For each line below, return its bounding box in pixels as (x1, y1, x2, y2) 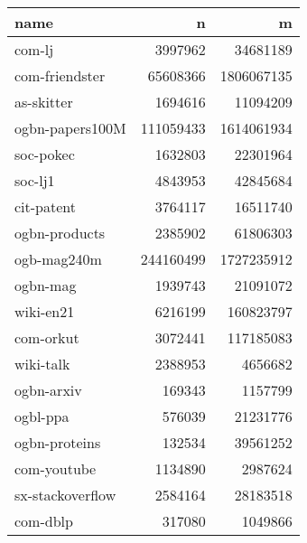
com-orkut (14, 327, 79, 348)
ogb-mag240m (14, 248, 102, 269)
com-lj (14, 39, 54, 60)
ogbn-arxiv (14, 379, 82, 400)
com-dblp (14, 510, 73, 531)
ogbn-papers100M (14, 117, 126, 138)
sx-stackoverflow (14, 484, 116, 505)
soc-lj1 (14, 170, 55, 191)
